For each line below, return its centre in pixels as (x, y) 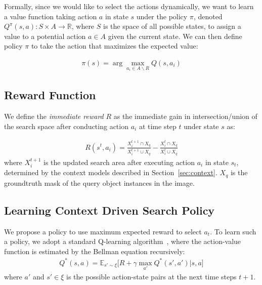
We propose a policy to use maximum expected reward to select (103, 231)
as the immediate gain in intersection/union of (185, 116)
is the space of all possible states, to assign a (172, 26)
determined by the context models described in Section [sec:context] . (111, 172)
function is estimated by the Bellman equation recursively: (95, 251)
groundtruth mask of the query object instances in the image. (99, 182)
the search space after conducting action (66, 126)
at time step (158, 126)
